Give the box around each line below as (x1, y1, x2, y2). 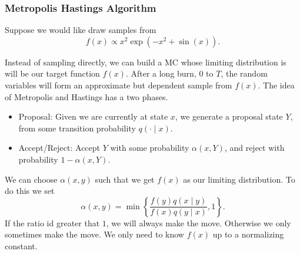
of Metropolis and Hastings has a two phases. (5, 90, 168, 103)
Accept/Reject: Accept (18, 141, 101, 154)
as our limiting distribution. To (183, 173, 295, 185)
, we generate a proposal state (175, 110, 283, 123)
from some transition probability (18, 121, 136, 134)
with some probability (110, 141, 189, 154)
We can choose (5, 173, 58, 185)
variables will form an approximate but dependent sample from (5, 79, 232, 91)
